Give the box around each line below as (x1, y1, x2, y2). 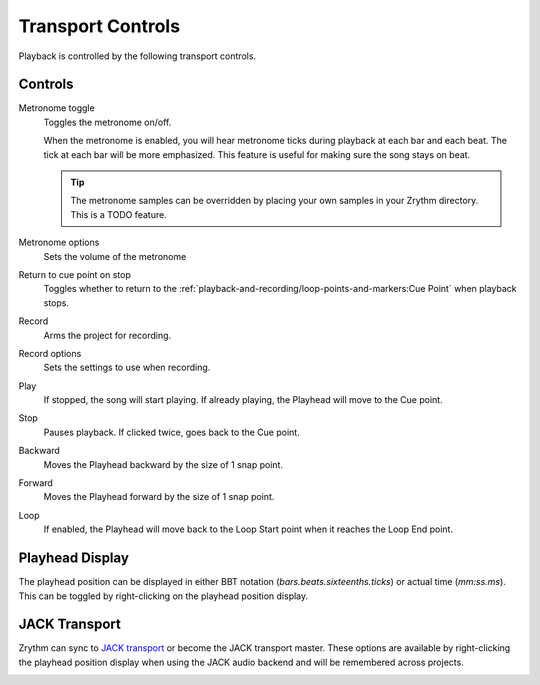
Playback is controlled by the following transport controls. (18, 50, 257, 62)
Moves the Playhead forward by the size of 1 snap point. (43, 491, 275, 503)
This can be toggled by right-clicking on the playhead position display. (18, 590, 309, 602)
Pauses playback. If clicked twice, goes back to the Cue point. (43, 426, 300, 438)
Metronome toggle (18, 102, 95, 114)
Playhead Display (18, 550, 130, 567)
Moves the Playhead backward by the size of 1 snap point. (43, 458, 284, 470)
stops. (43, 296, 70, 309)
